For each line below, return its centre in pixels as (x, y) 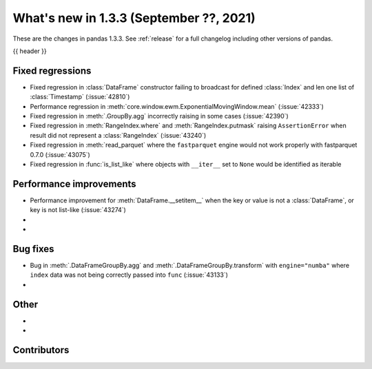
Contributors (41, 350)
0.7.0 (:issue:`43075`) (60, 154)
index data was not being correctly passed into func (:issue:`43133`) (129, 275)
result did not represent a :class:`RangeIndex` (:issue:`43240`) (118, 135)
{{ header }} (30, 51)
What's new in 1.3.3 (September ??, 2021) (134, 18)
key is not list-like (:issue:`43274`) (78, 210)
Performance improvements (75, 183)
